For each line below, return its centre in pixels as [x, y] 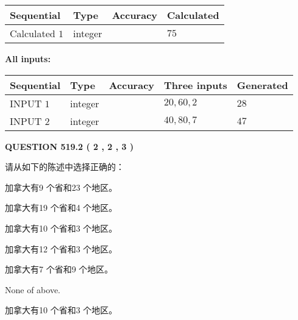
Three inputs [196, 85]
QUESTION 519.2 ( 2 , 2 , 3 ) [69, 146]
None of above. [33, 289]
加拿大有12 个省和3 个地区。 [61, 248]
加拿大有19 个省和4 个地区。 [61, 208]
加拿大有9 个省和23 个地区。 [61, 187]
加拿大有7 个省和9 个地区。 [59, 269]
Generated [262, 85]
